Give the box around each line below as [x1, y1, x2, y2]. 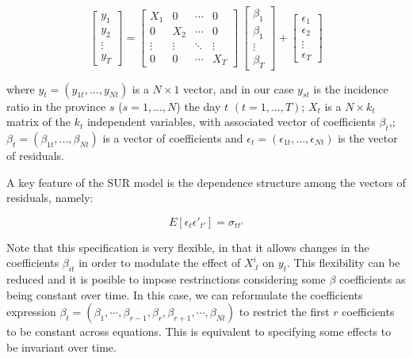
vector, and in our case [183, 80, 294, 97]
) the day [176, 97, 221, 114]
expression [6, 303, 56, 320]
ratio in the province [6, 97, 106, 114]
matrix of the [6, 113, 71, 130]
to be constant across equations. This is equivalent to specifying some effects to [6, 323, 392, 340]
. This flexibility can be [287, 254, 400, 271]
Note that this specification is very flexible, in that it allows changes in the [6, 238, 369, 255]
